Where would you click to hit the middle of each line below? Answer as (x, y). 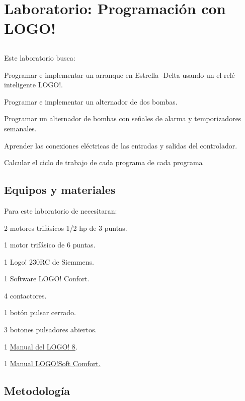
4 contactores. (25, 295)
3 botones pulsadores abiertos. (51, 330)
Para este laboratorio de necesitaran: (61, 210)
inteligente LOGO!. (33, 85)
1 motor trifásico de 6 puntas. (50, 245)
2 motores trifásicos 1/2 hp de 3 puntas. (66, 228)
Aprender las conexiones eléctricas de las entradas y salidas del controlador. (121, 145)
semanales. (20, 128)
